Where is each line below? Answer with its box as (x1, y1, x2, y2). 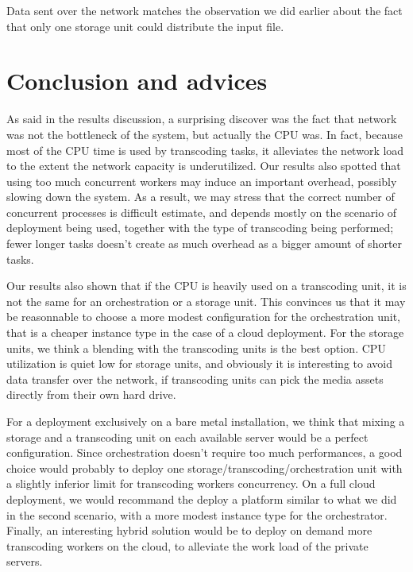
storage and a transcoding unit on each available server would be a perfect (6, 428, 369, 445)
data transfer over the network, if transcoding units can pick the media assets (6, 370, 384, 387)
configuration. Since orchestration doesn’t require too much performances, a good (6, 444, 403, 461)
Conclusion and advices (6, 64, 268, 97)
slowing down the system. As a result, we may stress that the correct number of (6, 188, 395, 205)
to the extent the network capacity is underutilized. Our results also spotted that (6, 157, 401, 174)
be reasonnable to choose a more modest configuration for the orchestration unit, (6, 308, 400, 325)
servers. (6, 553, 43, 570)
